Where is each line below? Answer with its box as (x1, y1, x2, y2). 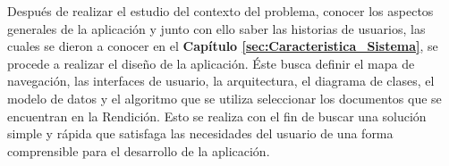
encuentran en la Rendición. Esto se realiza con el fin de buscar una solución (7, 106, 427, 125)
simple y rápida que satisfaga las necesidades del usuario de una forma (7, 124, 394, 143)
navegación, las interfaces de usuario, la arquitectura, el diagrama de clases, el (7, 71, 435, 90)
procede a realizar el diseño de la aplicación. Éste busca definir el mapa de (7, 54, 415, 72)
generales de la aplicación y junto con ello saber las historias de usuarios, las (7, 19, 426, 37)
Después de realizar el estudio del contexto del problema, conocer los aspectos (7, 2, 434, 20)
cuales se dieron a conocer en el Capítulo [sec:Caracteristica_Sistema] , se (7, 37, 438, 55)
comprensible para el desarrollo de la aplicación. (7, 141, 270, 160)
